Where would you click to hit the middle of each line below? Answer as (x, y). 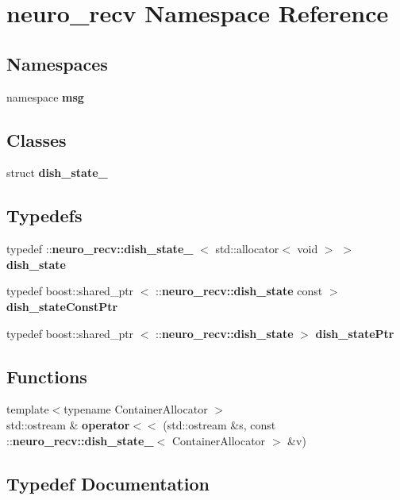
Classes (37, 139)
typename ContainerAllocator (136, 409)
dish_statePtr (355, 333)
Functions (47, 376)
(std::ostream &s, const (219, 424)
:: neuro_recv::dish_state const (239, 291)
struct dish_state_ (57, 173)
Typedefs (44, 215)
